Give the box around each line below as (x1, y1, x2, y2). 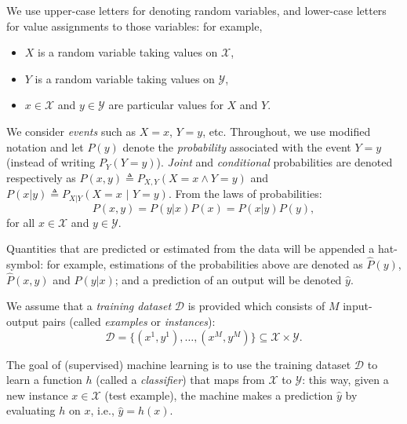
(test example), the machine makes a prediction (104, 386, 333, 403)
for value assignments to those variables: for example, (6, 17, 263, 34)
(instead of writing (6, 154, 96, 170)
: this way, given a (302, 371, 389, 388)
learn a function (6, 371, 82, 388)
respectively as (6, 169, 76, 185)
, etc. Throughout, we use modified (202, 122, 371, 139)
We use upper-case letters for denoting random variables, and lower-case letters (6, 2, 387, 18)
